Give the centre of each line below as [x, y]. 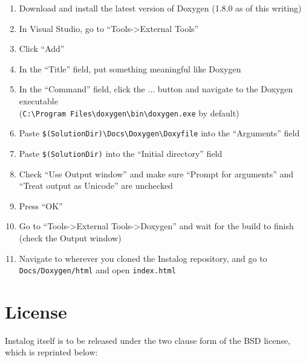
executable [38, 100]
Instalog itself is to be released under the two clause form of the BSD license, [148, 340]
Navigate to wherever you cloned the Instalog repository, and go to [143, 258]
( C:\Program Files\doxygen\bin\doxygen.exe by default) [129, 113]
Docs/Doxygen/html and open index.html [97, 270]
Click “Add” [42, 49]
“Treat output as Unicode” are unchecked [96, 186]
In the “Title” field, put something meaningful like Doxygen [130, 68]
